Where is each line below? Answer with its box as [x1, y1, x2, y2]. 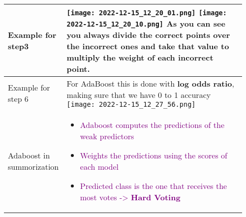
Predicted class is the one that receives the [80, 180, 227, 191]
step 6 [8, 93, 29, 104]
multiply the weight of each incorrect [66, 52, 214, 63]
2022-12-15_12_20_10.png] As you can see [66, 18, 225, 29]
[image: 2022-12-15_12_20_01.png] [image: [66, 9, 227, 17]
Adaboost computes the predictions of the [80, 119, 224, 130]
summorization [8, 161, 59, 172]
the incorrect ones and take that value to [66, 40, 229, 52]
